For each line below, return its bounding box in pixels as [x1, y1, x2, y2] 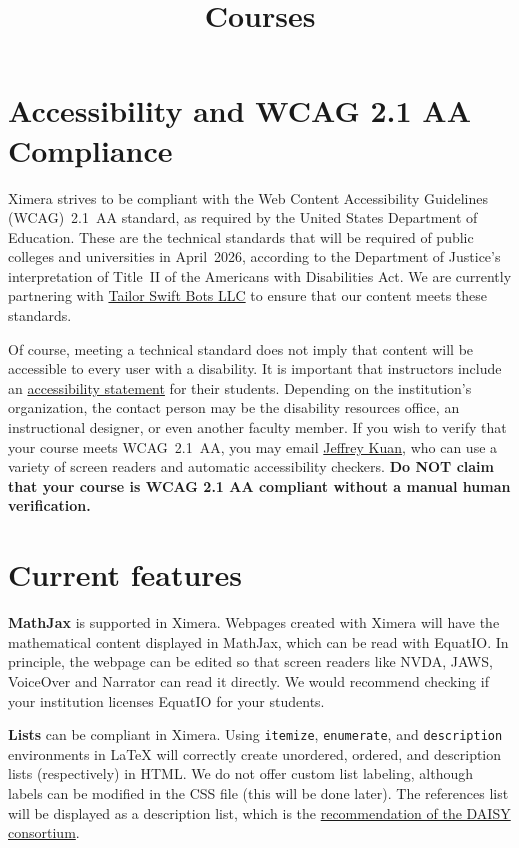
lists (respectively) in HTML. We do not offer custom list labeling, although [8, 763, 473, 784]
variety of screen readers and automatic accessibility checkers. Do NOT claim [8, 456, 494, 477]
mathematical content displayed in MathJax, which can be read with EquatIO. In [8, 631, 509, 652]
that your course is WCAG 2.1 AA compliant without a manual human [8, 475, 511, 496]
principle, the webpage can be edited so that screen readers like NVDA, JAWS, [8, 651, 493, 672]
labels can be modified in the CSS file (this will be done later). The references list [8, 782, 509, 803]
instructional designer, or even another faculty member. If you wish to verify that [8, 417, 507, 438]
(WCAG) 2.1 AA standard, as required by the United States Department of [8, 207, 478, 228]
